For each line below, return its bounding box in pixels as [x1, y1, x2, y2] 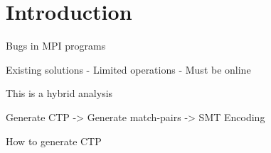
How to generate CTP [6, 133, 102, 148]
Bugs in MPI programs [6, 38, 106, 53]
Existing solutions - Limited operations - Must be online [6, 62, 251, 76]
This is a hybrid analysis [6, 86, 113, 101]
